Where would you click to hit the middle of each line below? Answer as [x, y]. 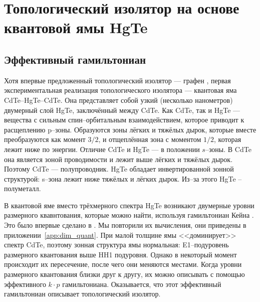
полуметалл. [23, 188]
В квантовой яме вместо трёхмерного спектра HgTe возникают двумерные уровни [129, 205]
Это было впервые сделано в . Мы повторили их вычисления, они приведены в [125, 225]
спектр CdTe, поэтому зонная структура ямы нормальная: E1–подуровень [116, 245]
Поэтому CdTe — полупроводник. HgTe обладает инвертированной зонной [119, 169]
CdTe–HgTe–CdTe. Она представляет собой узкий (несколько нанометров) [118, 100]
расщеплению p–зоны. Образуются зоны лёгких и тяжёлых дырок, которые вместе [130, 129]
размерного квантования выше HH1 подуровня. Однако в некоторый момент [120, 254]
